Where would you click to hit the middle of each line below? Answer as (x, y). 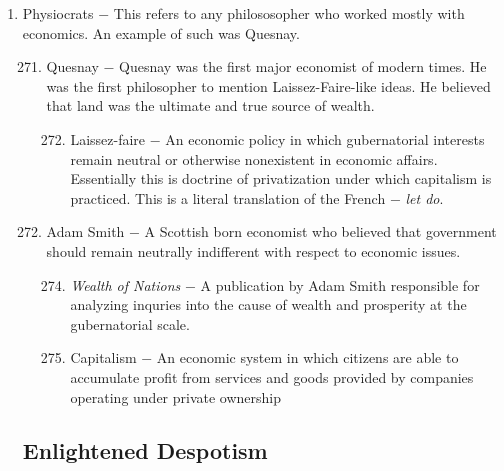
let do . (424, 197)
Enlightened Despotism (145, 450)
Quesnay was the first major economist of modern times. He (303, 66)
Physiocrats (58, 13)
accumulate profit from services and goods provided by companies (272, 376)
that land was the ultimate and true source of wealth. (210, 105)
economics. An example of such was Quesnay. (161, 32)
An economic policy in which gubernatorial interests (325, 138)
